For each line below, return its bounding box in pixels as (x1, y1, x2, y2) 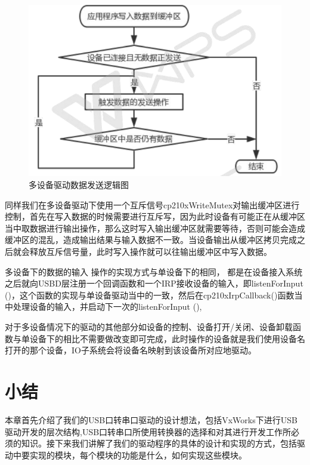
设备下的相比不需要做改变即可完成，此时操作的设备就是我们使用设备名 (29, 332, 305, 344)
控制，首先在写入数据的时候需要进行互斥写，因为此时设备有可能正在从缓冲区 (5, 210, 305, 223)
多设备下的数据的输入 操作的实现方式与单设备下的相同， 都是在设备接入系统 (5, 265, 303, 278)
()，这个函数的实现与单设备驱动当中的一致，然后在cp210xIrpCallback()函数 (5, 288, 294, 301)
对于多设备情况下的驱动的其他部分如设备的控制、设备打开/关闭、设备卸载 (5, 321, 293, 332)
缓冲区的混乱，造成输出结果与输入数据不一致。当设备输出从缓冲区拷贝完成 (5, 233, 297, 246)
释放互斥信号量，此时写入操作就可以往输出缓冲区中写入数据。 (29, 245, 272, 258)
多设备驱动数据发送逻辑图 (29, 178, 129, 191)
